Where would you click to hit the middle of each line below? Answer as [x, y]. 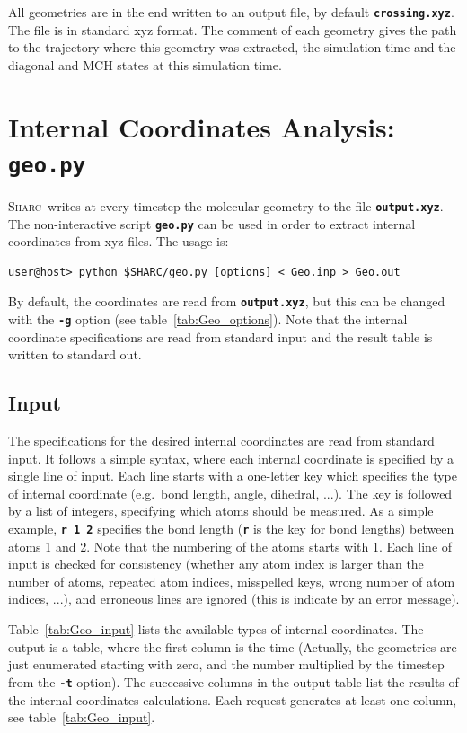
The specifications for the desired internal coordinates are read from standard [221, 441]
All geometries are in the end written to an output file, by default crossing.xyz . [231, 12]
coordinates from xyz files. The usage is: [119, 241]
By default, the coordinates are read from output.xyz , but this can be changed [227, 301]
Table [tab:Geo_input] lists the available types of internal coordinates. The [216, 629]
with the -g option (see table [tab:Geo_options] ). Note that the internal [208, 319]
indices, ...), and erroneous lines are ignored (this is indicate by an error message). [234, 599]
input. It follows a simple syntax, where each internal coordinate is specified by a [231, 458]
